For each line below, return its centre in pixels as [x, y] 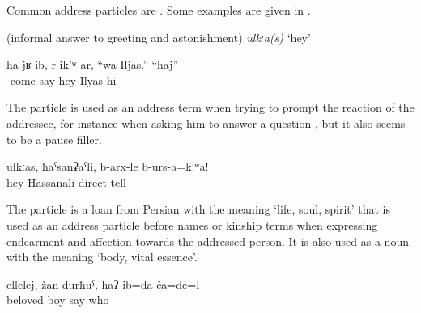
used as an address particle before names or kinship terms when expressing [192, 224]
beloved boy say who [58, 300]
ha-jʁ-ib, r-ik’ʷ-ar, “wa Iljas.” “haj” [93, 64]
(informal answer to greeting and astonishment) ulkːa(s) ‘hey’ [159, 37]
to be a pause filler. [54, 139]
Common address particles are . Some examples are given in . [159, 10]
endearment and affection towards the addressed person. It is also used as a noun [208, 241]
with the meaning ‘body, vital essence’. [102, 257]
